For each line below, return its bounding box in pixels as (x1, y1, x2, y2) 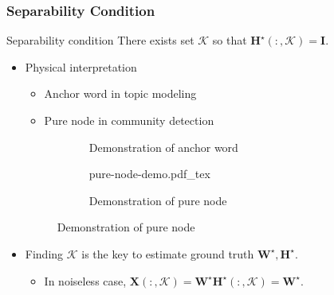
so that (212, 32, 247, 49)
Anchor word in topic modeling (44, 85, 197, 102)
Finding (25, 245, 64, 262)
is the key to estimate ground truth (81, 245, 254, 262)
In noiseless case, (44, 272, 127, 289)
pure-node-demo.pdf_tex (88, 165, 210, 182)
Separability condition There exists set (6, 32, 195, 49)
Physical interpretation (25, 58, 137, 75)
